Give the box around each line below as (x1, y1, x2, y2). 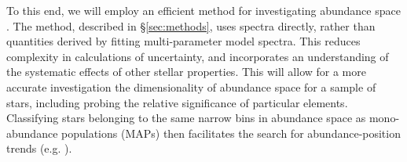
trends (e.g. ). (6, 140, 72, 157)
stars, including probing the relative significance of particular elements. (6, 94, 348, 110)
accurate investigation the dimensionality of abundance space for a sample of (6, 78, 376, 95)
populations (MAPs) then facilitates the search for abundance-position (61, 124, 401, 141)
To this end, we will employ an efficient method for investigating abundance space (6, 2, 401, 18)
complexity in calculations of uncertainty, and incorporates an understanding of (6, 48, 389, 64)
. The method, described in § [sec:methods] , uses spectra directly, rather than (6, 17, 376, 34)
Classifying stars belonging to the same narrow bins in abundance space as (6, 110, 366, 126)
